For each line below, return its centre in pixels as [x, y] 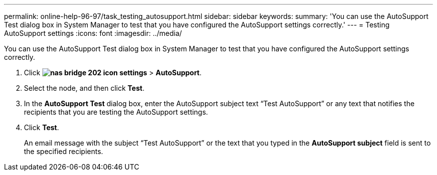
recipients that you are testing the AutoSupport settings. [116, 112]
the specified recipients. [64, 151]
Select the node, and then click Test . [84, 88]
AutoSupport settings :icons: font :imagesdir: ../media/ [93, 33]
